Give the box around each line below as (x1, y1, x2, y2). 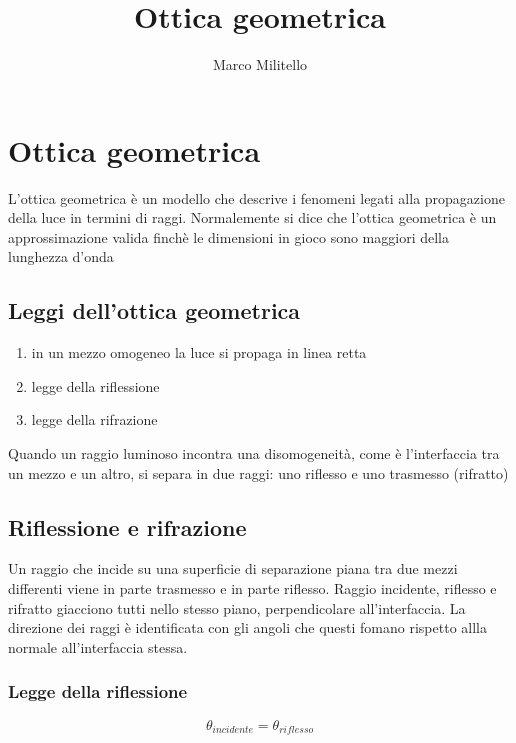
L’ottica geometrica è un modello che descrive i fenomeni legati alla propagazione (8, 187, 505, 208)
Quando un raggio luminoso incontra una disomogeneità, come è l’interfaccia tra (8, 443, 500, 464)
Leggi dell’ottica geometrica (8, 295, 301, 326)
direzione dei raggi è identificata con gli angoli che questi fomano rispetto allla (8, 617, 487, 638)
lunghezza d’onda (8, 246, 114, 267)
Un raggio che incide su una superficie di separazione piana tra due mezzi (8, 558, 458, 579)
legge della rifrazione (31, 409, 158, 430)
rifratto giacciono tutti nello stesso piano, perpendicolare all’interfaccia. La (8, 597, 466, 618)
